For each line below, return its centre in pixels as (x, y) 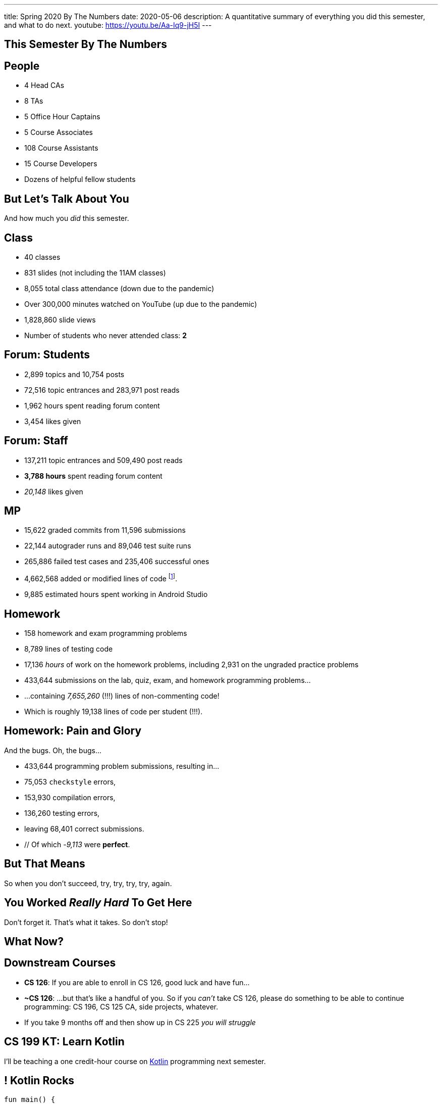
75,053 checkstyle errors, (70, 781)
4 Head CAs (44, 85)
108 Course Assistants (61, 148)
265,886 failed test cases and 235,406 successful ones (117, 562)
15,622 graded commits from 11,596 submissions (105, 530)
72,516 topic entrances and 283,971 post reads (102, 390)
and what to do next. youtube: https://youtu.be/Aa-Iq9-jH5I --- (108, 25)
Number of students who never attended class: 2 (106, 335)
